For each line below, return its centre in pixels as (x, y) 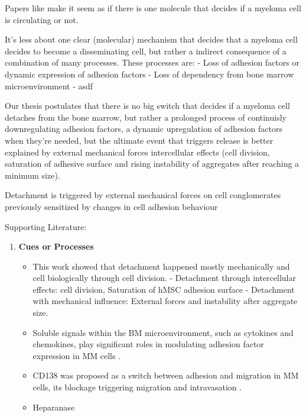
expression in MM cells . (77, 355)
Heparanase (54, 407)
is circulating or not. (42, 19)
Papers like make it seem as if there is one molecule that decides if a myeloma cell (153, 8)
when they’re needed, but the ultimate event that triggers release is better (139, 140)
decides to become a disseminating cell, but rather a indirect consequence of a (146, 51)
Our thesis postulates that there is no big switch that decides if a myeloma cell (147, 106)
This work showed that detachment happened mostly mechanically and (161, 266)
